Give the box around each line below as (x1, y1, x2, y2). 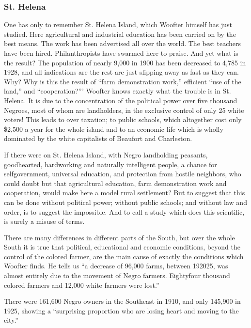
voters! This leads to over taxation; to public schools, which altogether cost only (4, 114, 242, 125)
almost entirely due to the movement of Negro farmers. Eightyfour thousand (4, 270, 230, 281)
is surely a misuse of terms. (4, 216, 85, 226)
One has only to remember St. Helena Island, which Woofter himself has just (4, 19, 233, 30)
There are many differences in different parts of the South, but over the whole (4, 232, 235, 242)
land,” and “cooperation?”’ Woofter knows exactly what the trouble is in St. (4, 86, 231, 96)
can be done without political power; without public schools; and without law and (4, 197, 247, 207)
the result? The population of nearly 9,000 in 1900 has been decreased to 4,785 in (4, 57, 246, 67)
